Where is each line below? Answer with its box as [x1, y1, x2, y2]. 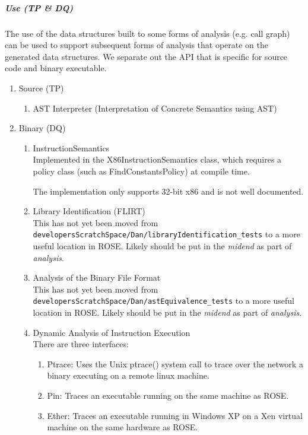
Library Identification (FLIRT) [33, 205, 145, 217]
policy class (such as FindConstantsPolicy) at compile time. [33, 164, 250, 177]
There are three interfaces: [33, 338, 129, 350]
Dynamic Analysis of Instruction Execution [33, 326, 190, 338]
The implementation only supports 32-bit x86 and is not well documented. [33, 185, 304, 197]
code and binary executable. [5, 62, 107, 74]
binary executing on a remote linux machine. [47, 369, 209, 382]
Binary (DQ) [18, 122, 66, 134]
